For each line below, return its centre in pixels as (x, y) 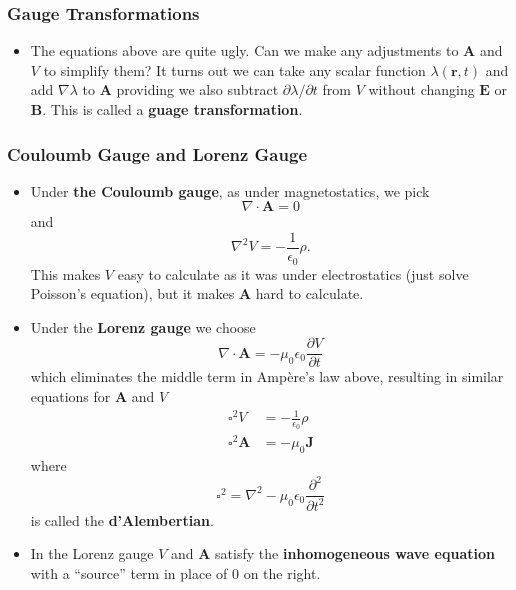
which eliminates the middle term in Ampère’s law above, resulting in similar (267, 376)
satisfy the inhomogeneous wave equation (355, 553)
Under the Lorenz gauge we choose (143, 326)
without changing (421, 89)
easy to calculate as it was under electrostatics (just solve (293, 273)
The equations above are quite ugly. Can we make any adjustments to (244, 50)
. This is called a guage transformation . (172, 109)
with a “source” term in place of (129, 572)
